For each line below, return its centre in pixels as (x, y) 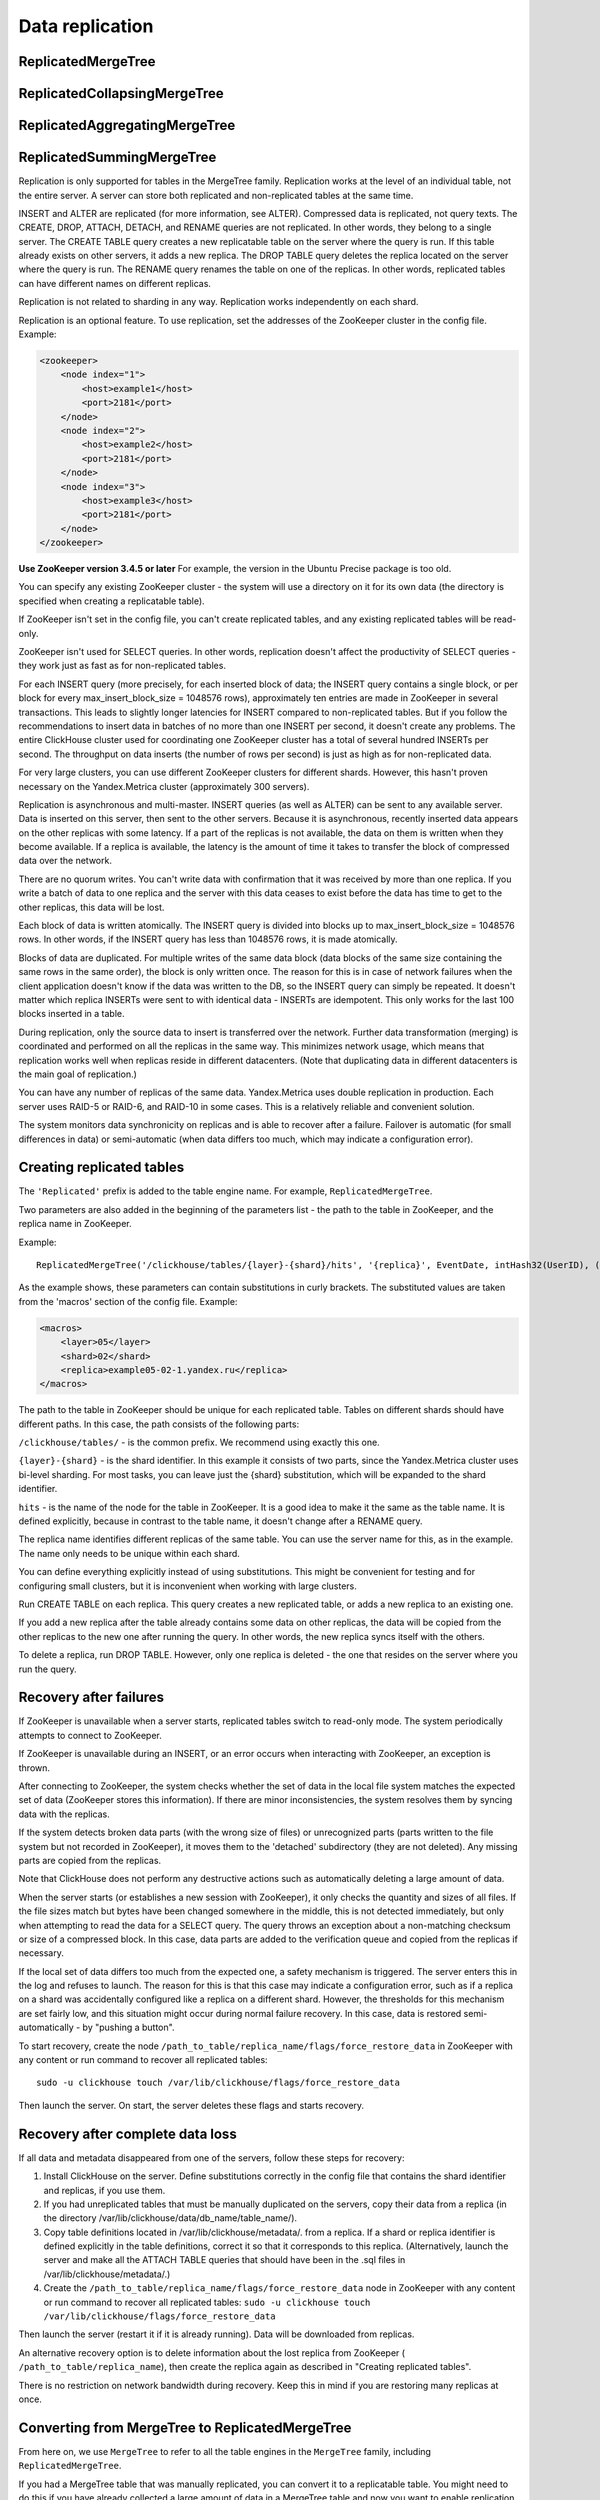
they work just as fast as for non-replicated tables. (122, 666)
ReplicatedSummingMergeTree (117, 157)
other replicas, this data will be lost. (91, 907)
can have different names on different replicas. (115, 283)
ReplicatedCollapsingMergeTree (121, 93)
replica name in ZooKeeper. (75, 1224)
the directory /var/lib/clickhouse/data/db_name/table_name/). (170, 2218)
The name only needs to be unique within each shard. (129, 1553)
